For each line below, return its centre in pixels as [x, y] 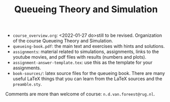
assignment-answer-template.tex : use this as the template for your [82, 63]
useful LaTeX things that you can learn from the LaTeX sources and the [87, 79]
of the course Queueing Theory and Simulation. [63, 41]
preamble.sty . [27, 84]
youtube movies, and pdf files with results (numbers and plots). [80, 57]
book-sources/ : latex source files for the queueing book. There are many [89, 73]
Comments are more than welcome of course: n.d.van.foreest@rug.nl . [80, 94]
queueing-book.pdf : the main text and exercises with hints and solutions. [89, 46]
